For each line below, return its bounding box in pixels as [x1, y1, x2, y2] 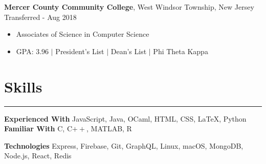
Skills [4, 76, 42, 97]
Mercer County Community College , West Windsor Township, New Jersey [4, 2, 254, 12]
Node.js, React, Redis [4, 150, 72, 161]
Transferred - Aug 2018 [4, 11, 77, 22]
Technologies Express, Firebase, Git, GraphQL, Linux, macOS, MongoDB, [4, 140, 243, 151]
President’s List [55, 45, 104, 56]
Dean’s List [110, 45, 147, 56]
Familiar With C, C [4, 123, 73, 134]
